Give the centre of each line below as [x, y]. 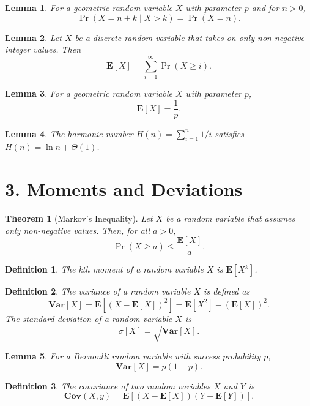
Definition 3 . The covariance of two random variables [108, 385]
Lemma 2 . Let [33, 37]
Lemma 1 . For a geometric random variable [89, 7]
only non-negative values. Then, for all [78, 230]
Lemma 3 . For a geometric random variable [89, 93]
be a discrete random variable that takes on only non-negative [190, 37]
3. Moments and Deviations [124, 189]
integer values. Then [43, 49]
